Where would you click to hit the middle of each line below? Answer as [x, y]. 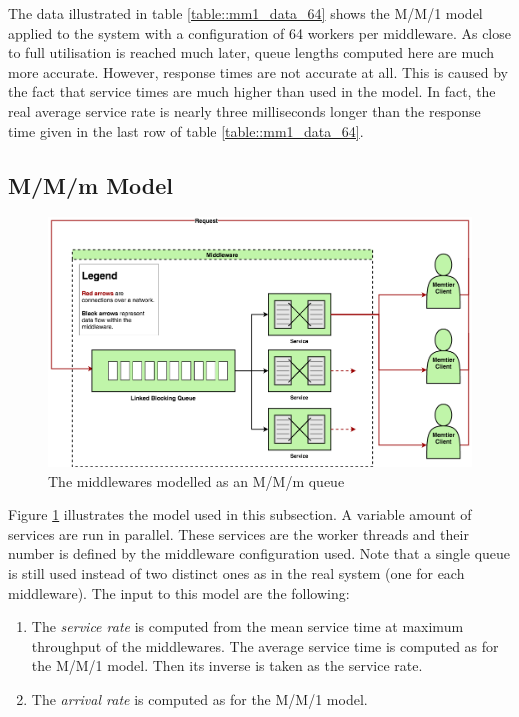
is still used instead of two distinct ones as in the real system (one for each [236, 573]
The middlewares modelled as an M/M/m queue [196, 480]
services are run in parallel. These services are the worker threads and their [238, 533]
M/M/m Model [91, 184]
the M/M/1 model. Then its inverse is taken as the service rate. [227, 665]
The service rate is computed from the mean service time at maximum [247, 626]
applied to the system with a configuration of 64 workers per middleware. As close [259, 32]
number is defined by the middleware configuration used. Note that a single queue [259, 553]
